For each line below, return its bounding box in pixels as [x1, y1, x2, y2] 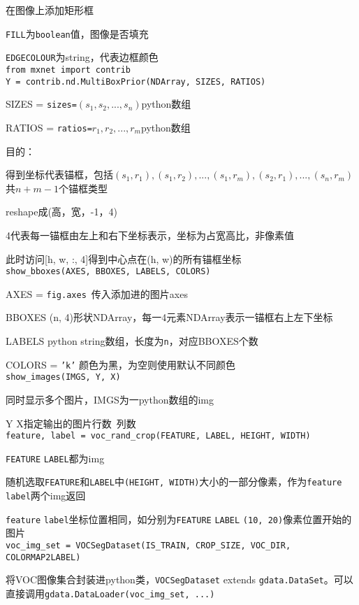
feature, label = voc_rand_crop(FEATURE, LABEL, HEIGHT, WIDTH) [6, 431, 311, 441]
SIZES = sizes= [6, 97, 77, 111]
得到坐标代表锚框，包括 [6, 167, 113, 182]
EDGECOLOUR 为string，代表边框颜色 [6, 50, 159, 64]
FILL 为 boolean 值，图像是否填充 [6, 26, 149, 41]
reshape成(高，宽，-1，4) [6, 204, 117, 219]
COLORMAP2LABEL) [6, 552, 81, 562]
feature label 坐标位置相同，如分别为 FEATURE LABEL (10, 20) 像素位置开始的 [6, 511, 352, 526]
